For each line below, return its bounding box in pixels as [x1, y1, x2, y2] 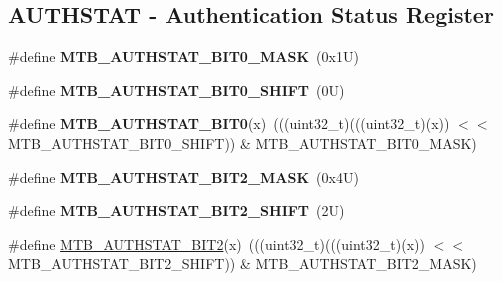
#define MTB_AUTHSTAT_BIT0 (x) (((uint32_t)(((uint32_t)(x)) [8, 113, 450, 134]
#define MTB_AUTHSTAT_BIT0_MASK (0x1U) [8, 46, 359, 67]
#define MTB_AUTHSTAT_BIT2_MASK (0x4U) [8, 166, 359, 187]
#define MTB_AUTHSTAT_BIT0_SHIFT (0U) [8, 79, 345, 100]
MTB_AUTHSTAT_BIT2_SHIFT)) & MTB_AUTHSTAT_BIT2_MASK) [8, 253, 477, 274]
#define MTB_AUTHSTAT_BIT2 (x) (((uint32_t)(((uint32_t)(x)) [8, 233, 425, 254]
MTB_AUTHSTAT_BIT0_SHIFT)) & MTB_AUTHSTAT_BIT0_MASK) [8, 132, 477, 153]
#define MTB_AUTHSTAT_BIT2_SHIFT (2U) [8, 200, 345, 221]
